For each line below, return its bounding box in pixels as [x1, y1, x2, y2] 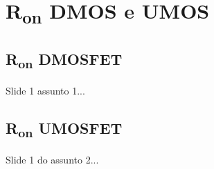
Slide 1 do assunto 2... [6, 152, 99, 167]
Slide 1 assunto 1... [6, 83, 85, 97]
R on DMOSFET [6, 48, 123, 72]
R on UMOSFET [6, 117, 123, 141]
